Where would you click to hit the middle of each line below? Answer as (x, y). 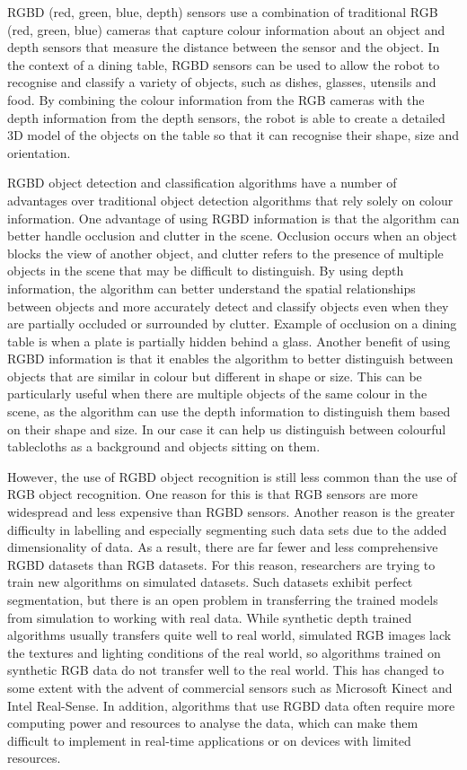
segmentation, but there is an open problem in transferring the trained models (223, 599)
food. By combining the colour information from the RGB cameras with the (216, 99)
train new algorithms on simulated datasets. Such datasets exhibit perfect (210, 582)
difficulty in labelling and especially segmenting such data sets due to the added (227, 529)
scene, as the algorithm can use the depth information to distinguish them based (229, 411)
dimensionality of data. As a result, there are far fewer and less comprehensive (223, 547)
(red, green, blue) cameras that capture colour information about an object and (226, 29)
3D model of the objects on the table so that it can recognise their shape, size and (233, 135)
